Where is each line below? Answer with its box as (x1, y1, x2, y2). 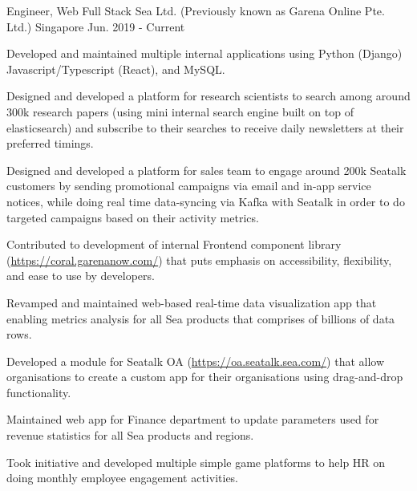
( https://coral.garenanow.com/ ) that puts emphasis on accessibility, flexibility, (6, 251, 392, 268)
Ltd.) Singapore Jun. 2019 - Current (6, 18, 185, 34)
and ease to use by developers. (6, 267, 155, 284)
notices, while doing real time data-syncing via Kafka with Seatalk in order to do (6, 193, 405, 209)
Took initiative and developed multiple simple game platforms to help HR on (6, 453, 386, 470)
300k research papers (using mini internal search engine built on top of (6, 103, 354, 120)
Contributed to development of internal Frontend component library (6, 236, 342, 253)
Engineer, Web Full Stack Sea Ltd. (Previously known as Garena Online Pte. (6, 2, 385, 18)
